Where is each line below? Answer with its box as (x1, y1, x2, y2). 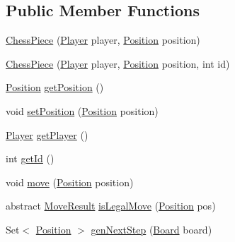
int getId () (6, 151, 55, 166)
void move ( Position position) (6, 174, 134, 189)
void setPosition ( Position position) (6, 103, 159, 118)
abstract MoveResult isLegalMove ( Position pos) (6, 198, 216, 213)
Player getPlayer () (6, 127, 88, 142)
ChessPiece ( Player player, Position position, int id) (6, 56, 230, 71)
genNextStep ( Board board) (91, 222, 212, 236)
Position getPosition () (6, 80, 104, 95)
